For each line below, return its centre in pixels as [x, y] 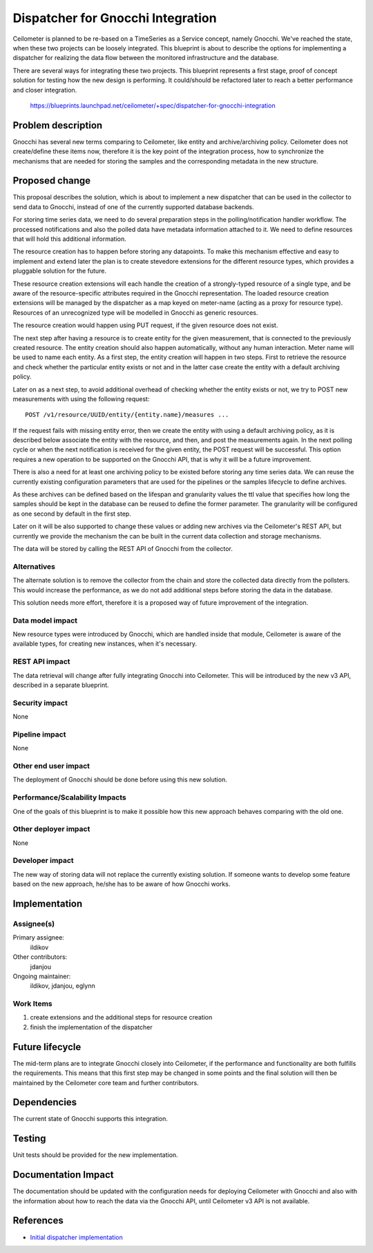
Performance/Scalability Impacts [70, 797]
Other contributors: [40, 957]
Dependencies [45, 1102]
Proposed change [52, 181]
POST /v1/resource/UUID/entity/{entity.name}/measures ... [127, 415]
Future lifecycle [47, 1047]
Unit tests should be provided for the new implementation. [96, 1155]
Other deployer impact [51, 829]
